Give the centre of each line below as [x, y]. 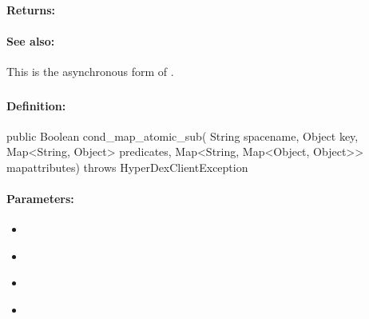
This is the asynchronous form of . [90, 71]
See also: [31, 40]
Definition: [36, 105]
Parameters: [40, 199]
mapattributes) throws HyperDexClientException [127, 167]
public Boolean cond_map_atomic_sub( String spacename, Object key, [183, 136]
